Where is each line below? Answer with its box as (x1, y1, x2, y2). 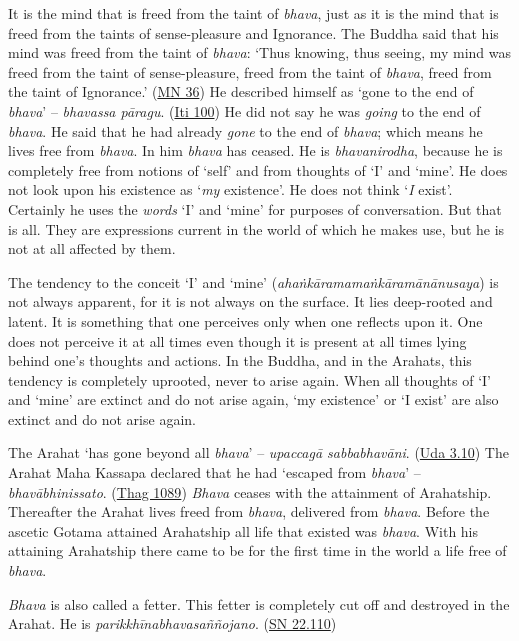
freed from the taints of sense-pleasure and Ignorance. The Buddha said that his (8, 22, 499, 43)
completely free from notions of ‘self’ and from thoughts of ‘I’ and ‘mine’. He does (8, 159, 508, 180)
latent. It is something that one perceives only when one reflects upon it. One (8, 310, 483, 331)
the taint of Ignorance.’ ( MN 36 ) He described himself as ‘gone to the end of (8, 81, 474, 102)
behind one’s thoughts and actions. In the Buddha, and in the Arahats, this (8, 350, 472, 371)
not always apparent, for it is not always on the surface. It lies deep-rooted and (8, 291, 493, 312)
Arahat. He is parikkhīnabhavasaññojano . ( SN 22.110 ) (8, 613, 337, 634)
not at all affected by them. (8, 238, 176, 259)
